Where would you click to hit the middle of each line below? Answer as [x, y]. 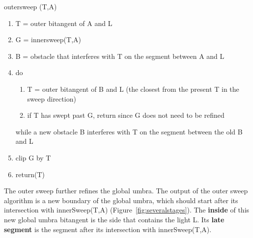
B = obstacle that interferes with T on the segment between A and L [120, 56]
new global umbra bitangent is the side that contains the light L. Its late [114, 219]
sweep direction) [52, 98]
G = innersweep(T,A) [48, 40]
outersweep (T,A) [30, 6]
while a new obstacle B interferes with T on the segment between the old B [129, 131]
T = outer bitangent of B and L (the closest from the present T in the [133, 89]
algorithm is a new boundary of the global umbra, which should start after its [121, 200]
